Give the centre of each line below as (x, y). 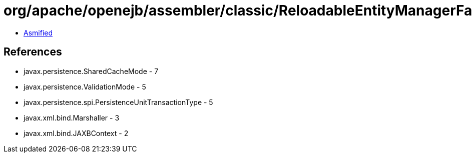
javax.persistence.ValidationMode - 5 (85, 86)
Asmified (38, 32)
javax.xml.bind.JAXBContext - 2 (76, 133)
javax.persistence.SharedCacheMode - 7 (91, 71)
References (33, 52)
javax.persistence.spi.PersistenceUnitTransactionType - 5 (118, 102)
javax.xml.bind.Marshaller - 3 (72, 117)
